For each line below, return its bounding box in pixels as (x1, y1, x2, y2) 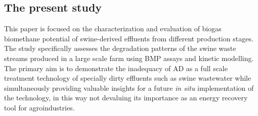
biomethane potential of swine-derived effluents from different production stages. (4, 33, 253, 43)
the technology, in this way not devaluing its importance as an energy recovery (4, 92, 248, 103)
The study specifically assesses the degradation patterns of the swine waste (4, 43, 236, 53)
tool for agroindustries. (4, 102, 75, 112)
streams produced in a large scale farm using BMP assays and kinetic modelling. (4, 52, 254, 63)
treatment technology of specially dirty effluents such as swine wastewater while (4, 73, 251, 83)
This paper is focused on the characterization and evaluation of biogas (4, 23, 222, 34)
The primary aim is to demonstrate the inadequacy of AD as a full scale (4, 63, 228, 73)
